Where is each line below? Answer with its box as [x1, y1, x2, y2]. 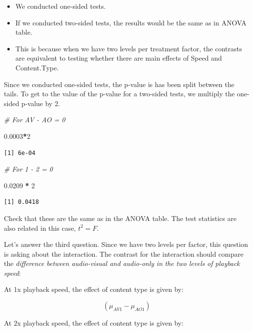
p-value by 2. [21, 98, 60, 108]
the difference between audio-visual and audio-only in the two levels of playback [4, 258, 240, 268]
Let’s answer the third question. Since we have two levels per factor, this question [4, 239, 248, 249]
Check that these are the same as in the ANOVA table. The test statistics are [4, 213, 237, 223]
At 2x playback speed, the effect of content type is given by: [4, 318, 184, 328]
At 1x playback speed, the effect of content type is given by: [4, 284, 184, 294]
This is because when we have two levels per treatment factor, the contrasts [15, 43, 242, 53]
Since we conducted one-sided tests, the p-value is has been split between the [4, 79, 234, 89]
